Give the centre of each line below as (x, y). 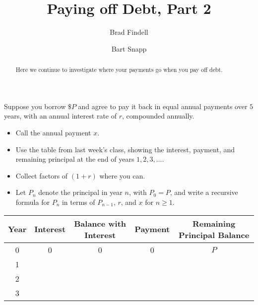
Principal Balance (214, 235)
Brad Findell (129, 32)
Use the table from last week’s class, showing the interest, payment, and (125, 149)
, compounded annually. (158, 116)
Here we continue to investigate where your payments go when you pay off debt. (119, 70)
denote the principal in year (80, 192)
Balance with (100, 223)
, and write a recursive (204, 192)
